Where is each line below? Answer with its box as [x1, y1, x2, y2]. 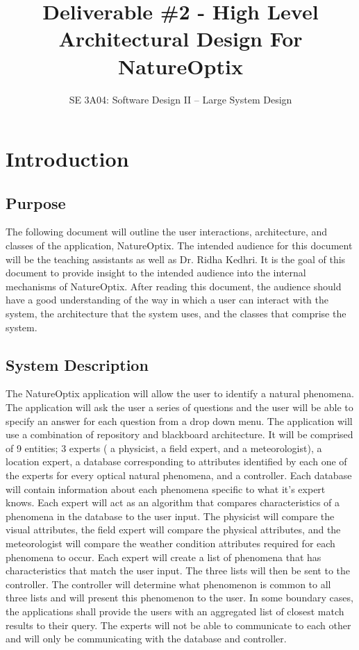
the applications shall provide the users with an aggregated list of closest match [6, 603, 344, 618]
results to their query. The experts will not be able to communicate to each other [6, 617, 351, 632]
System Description [6, 353, 149, 375]
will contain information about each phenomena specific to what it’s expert [6, 481, 326, 496]
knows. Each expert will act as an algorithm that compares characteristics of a [6, 495, 340, 510]
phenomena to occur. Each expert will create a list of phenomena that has [6, 549, 322, 564]
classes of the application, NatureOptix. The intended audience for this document [6, 238, 353, 253]
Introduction [6, 144, 129, 173]
